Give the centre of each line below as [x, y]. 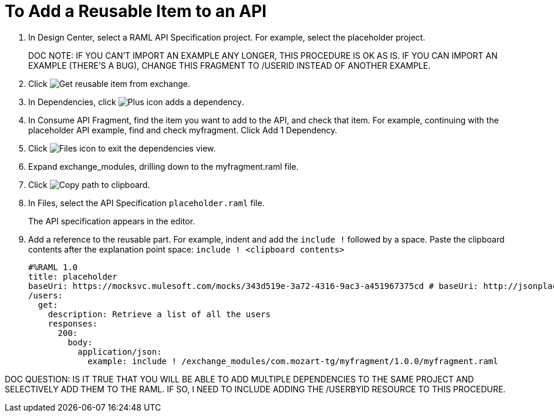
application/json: [120, 352]
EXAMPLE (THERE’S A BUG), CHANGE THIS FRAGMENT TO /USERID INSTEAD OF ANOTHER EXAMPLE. [229, 65]
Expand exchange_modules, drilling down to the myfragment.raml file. [163, 166]
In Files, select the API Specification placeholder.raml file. [146, 203]
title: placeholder [73, 276]
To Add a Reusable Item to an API [136, 11]
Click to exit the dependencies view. [122, 148]
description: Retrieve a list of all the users [159, 314]
